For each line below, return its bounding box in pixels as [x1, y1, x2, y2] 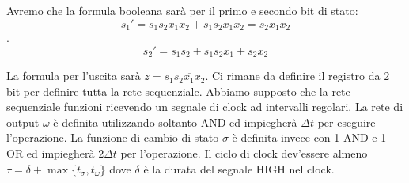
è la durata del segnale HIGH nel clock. [143, 160, 335, 177]
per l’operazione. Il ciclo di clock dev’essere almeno [120, 145, 368, 162]
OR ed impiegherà [6, 145, 95, 162]
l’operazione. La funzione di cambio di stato [6, 129, 219, 146]
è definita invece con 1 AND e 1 [232, 129, 387, 146]
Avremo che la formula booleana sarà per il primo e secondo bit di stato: [6, 2, 358, 18]
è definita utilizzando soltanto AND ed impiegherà [53, 113, 297, 130]
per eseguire [317, 113, 376, 130]
